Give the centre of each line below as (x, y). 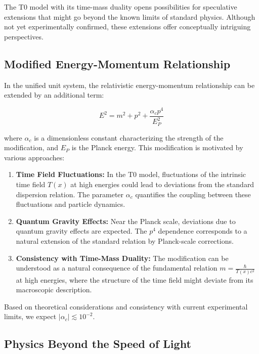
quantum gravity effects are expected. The (81, 231)
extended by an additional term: (54, 95)
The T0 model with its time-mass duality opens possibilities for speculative (121, 7)
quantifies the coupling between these (193, 194)
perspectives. (24, 36)
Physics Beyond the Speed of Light (98, 344)
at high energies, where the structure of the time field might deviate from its (135, 279)
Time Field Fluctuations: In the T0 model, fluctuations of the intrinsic (131, 174)
